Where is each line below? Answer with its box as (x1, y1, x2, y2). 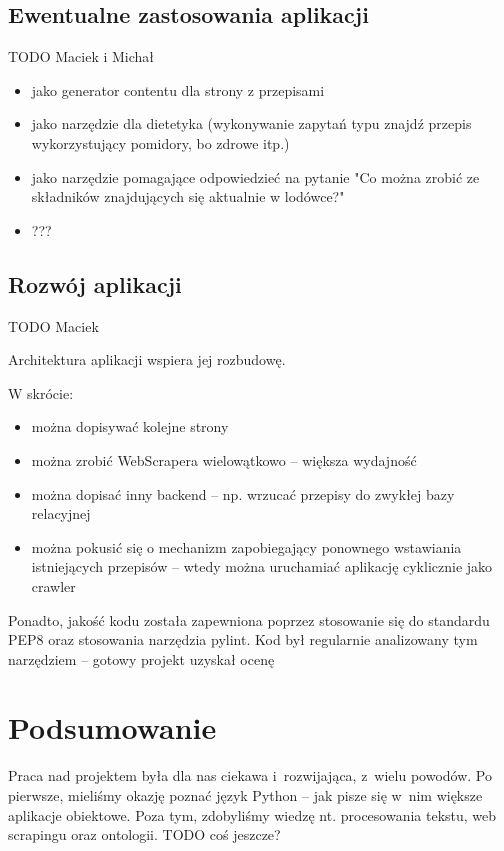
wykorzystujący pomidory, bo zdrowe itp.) (31, 132, 290, 153)
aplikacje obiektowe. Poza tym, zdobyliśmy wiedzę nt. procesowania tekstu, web (8, 804, 497, 825)
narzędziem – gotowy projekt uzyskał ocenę (8, 648, 275, 669)
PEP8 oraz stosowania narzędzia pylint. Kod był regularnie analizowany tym (8, 629, 478, 650)
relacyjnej (31, 503, 91, 524)
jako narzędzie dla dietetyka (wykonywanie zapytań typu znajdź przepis (31, 113, 472, 134)
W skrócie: (8, 382, 74, 403)
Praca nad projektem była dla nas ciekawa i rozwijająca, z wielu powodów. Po (8, 765, 493, 786)
